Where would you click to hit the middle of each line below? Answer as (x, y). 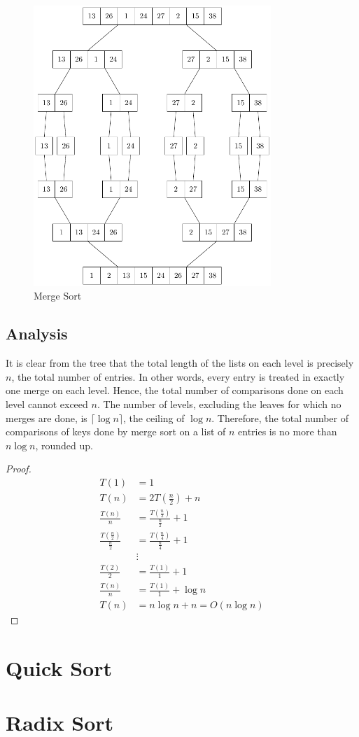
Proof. (19, 469)
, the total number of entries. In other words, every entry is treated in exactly (178, 376)
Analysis (37, 334)
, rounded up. (64, 445)
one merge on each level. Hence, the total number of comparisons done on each (175, 390)
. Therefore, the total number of (280, 417)
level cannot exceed (47, 404)
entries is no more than (288, 431)
